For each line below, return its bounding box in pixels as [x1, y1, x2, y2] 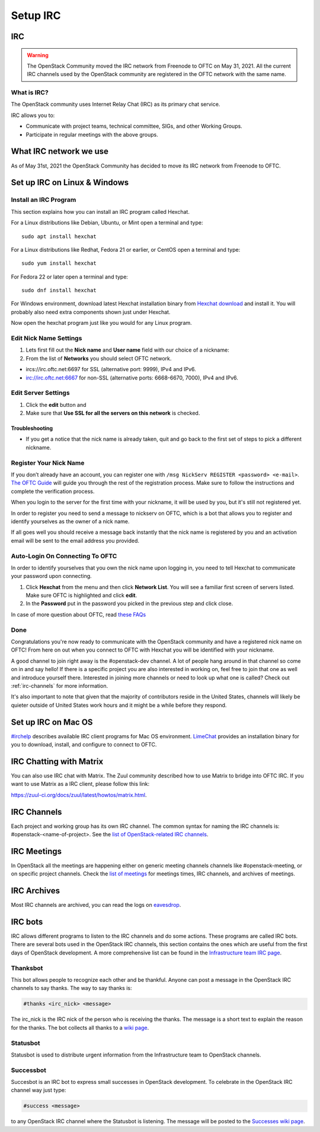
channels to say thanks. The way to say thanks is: [11, 985, 132, 992]
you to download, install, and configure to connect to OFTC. [11, 741, 157, 748]
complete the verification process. [11, 488, 95, 495]
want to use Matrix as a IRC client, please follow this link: [11, 780, 150, 788]
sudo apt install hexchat [21, 233, 97, 240]
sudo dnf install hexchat [21, 287, 97, 294]
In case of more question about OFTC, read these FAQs [11, 611, 146, 618]
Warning [27, 51, 49, 59]
